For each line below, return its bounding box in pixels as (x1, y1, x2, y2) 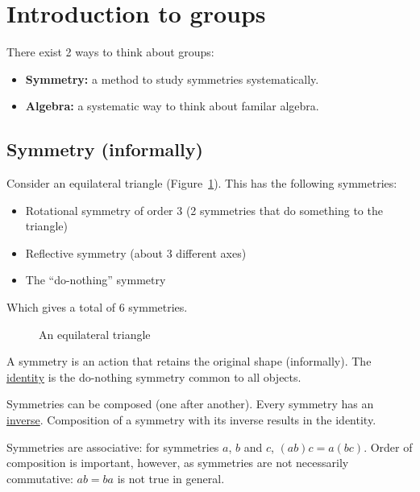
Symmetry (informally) (6, 137, 203, 162)
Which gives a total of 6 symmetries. (6, 299, 188, 316)
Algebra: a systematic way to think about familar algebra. (25, 97, 319, 114)
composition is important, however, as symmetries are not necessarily (6, 454, 349, 471)
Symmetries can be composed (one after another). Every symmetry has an (6, 395, 374, 412)
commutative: (6, 469, 73, 486)
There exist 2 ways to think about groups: (6, 43, 214, 60)
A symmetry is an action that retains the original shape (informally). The (6, 353, 372, 370)
